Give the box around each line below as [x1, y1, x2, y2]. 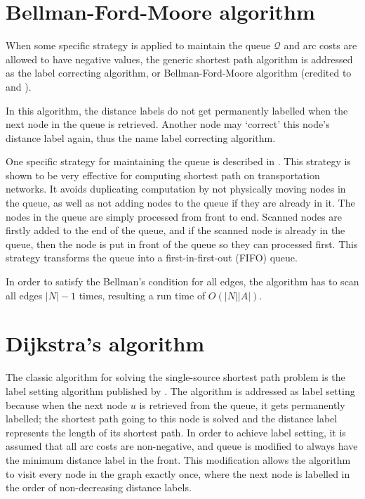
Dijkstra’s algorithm [6, 329, 205, 358]
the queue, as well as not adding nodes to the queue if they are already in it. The [6, 195, 355, 210]
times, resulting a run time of [79, 287, 206, 302]
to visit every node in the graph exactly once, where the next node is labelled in [6, 466, 350, 481]
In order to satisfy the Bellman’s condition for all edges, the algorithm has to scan [6, 274, 359, 289]
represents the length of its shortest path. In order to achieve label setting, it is [6, 425, 346, 439]
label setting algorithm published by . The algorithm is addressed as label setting [6, 383, 355, 398]
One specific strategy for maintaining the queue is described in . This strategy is [6, 154, 351, 169]
